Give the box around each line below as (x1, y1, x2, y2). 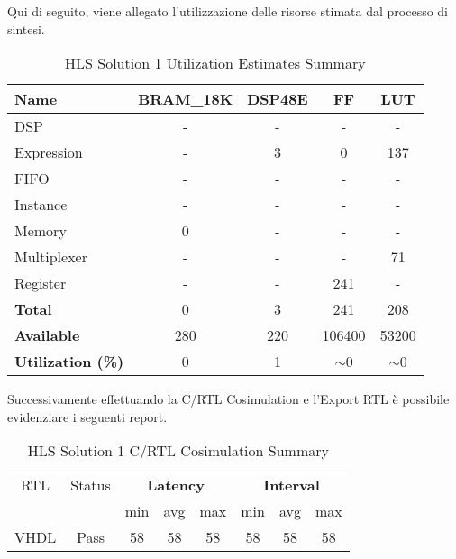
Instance (14, 194, 68, 215)
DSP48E (247, 88, 308, 110)
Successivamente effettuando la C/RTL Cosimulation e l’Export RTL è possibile (7, 389, 450, 408)
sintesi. (7, 19, 45, 38)
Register (14, 272, 67, 294)
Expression (14, 142, 83, 163)
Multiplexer (14, 246, 87, 268)
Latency (147, 474, 205, 496)
